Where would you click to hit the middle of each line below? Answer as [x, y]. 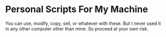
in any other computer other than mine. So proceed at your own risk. [77, 28]
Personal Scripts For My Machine [77, 9]
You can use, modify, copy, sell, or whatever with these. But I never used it [83, 23]
